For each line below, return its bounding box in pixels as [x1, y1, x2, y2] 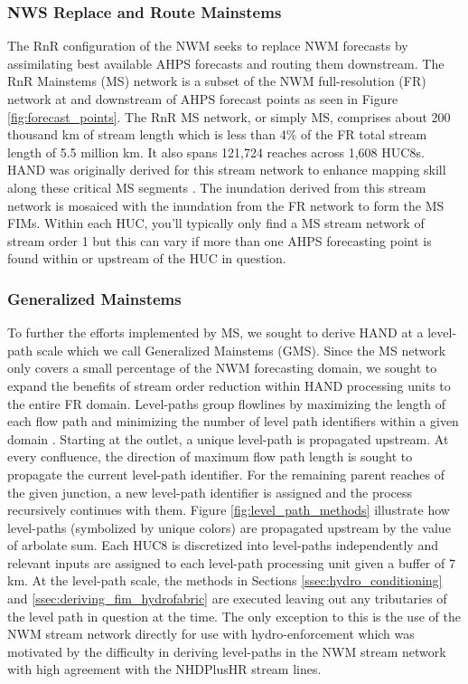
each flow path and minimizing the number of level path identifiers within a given [7, 412, 459, 431]
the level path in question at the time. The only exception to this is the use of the [7, 606, 461, 625]
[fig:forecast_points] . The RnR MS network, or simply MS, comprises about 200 [7, 107, 451, 126]
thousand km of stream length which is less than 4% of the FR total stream [7, 125, 427, 144]
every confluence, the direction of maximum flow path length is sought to [7, 447, 413, 466]
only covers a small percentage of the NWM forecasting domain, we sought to [7, 358, 437, 377]
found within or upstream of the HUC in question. [7, 249, 286, 268]
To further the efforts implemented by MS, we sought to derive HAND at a [7, 323, 424, 342]
